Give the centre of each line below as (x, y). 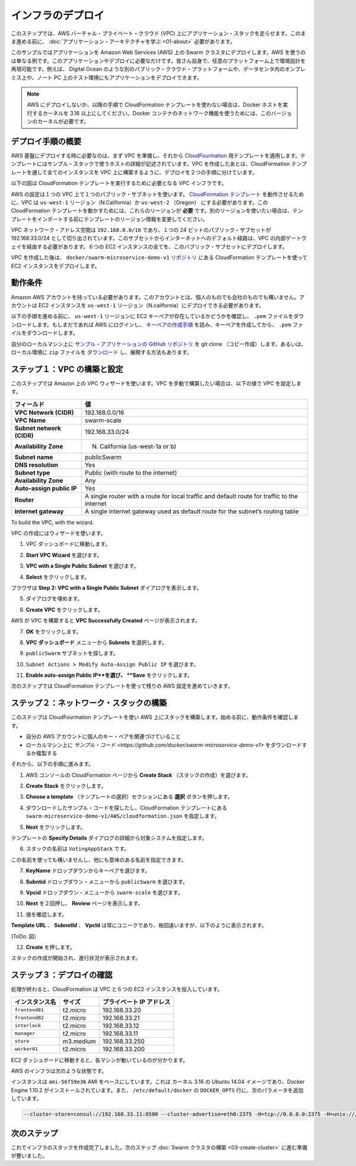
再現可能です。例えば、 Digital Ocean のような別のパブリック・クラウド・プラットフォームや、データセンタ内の (148, 69)
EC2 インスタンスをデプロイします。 (55, 266)
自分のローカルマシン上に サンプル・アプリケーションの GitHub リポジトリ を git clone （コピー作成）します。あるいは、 (159, 344)
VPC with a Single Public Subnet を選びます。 (82, 566)
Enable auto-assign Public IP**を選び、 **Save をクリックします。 (109, 675)
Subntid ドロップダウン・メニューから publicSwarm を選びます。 (107, 881)
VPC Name (30, 420)
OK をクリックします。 (54, 631)
